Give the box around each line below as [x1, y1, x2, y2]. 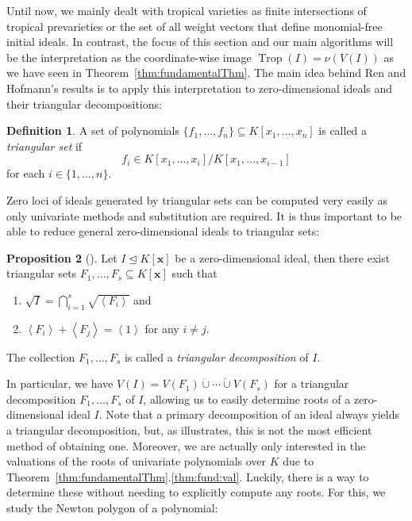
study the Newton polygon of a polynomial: [6, 500, 218, 516]
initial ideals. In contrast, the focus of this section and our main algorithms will [6, 33, 394, 50]
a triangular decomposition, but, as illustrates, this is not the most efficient [6, 422, 372, 439]
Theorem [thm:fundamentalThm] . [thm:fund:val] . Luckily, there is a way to [6, 468, 369, 485]
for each [6, 165, 45, 182]
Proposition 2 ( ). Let [6, 249, 117, 266]
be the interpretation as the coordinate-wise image [6, 48, 252, 65]
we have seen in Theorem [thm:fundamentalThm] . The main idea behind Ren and [6, 64, 406, 81]
